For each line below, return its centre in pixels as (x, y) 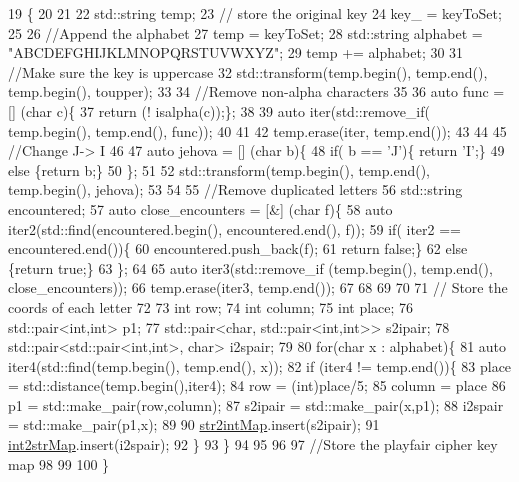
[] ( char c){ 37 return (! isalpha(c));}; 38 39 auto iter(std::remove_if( (219, 110)
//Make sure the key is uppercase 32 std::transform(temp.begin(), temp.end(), (248, 71)
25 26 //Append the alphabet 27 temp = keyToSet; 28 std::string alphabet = (245, 32)
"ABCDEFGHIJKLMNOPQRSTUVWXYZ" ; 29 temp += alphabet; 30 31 (236, 52)
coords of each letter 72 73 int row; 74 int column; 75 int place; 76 (211, 306)
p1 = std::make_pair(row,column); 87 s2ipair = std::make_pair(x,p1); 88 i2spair (256, 404)
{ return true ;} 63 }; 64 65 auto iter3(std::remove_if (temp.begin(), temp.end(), (250, 267)
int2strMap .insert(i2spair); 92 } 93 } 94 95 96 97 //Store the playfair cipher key (253, 444)
